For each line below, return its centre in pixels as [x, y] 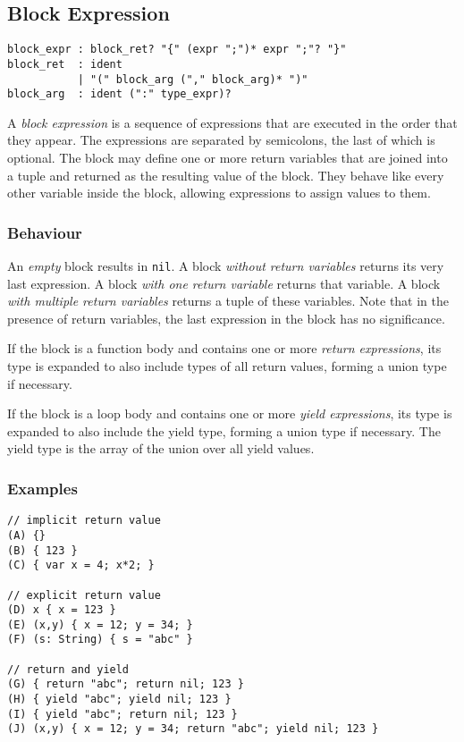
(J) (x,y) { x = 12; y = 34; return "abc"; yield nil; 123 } [193, 729]
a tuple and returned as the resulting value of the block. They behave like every [226, 175]
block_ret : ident [65, 64]
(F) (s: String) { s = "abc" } [100, 640]
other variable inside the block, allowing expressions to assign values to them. [219, 193]
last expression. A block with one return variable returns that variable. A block [224, 283]
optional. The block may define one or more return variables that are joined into [228, 158]
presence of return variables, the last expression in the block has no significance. [226, 318]
